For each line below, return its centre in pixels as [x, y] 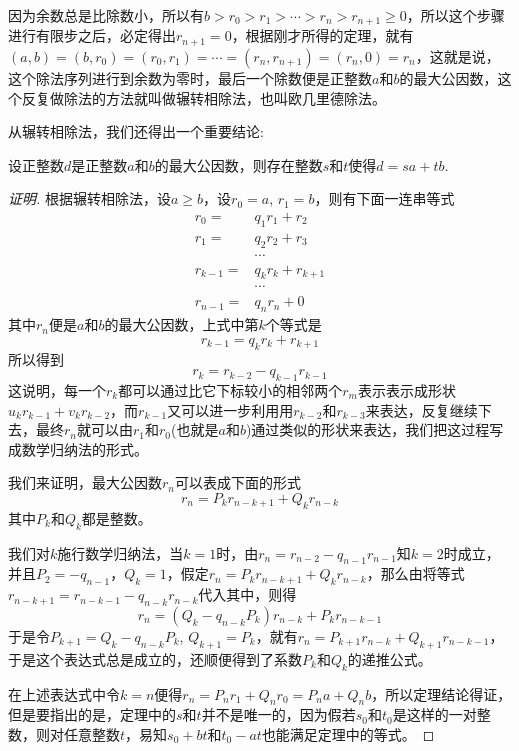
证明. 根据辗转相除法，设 [89, 198]
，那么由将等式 [415, 573]
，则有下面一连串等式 [384, 198]
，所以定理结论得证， [441, 693]
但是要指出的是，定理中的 [92, 714]
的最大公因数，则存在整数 [238, 164]
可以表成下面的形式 [238, 482]
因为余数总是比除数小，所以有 [106, 15]
